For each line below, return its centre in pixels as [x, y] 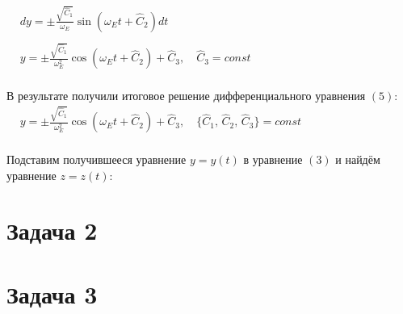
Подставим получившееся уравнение [97, 159]
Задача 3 [52, 293]
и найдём [358, 159]
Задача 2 [52, 230]
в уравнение [273, 159]
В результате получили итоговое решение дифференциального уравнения [186, 96]
